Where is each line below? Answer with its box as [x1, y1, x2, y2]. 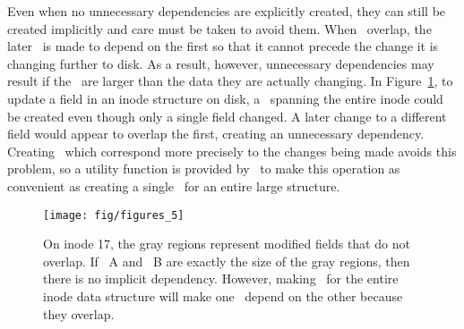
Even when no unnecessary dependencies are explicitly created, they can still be [7, 2, 446, 20]
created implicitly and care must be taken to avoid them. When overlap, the [7, 19, 432, 38]
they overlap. [43, 304, 115, 323]
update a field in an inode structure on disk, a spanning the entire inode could [7, 89, 443, 107]
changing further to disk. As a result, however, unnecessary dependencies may [7, 54, 434, 72]
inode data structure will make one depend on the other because [43, 286, 403, 305]
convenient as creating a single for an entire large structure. [7, 176, 340, 195]
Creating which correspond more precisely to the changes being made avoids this [7, 141, 457, 160]
